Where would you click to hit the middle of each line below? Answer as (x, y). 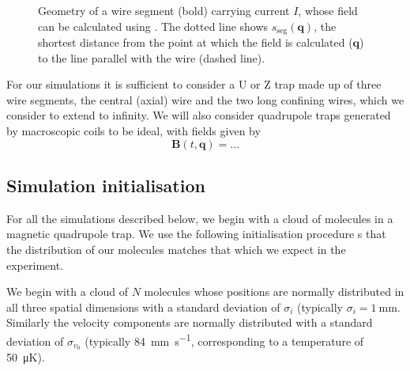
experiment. (35, 265)
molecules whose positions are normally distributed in (274, 291)
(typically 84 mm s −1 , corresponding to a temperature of (224, 339)
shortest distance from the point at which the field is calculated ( (196, 42)
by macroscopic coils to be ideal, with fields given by (134, 131)
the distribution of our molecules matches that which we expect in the (176, 249)
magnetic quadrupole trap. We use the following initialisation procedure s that (196, 234)
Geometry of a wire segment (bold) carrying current (164, 10)
